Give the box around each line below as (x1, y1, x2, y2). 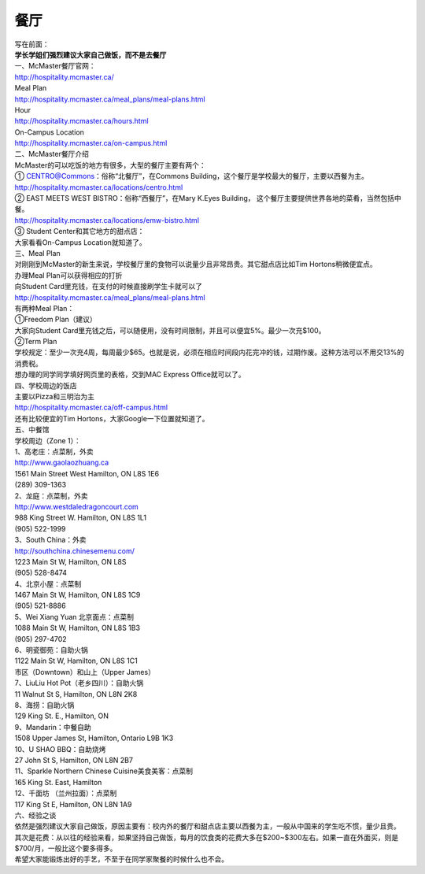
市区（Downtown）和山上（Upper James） (14, 667, 155, 676)
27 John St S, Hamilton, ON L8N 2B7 (14, 755, 134, 765)
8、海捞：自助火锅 (14, 700, 75, 709)
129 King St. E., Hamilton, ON (14, 711, 109, 720)
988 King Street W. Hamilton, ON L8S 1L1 (14, 513, 147, 523)
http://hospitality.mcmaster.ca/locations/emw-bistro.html (14, 215, 200, 224)
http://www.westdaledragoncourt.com (14, 502, 139, 511)
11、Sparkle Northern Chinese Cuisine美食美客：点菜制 (14, 766, 193, 776)
